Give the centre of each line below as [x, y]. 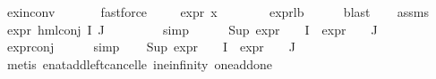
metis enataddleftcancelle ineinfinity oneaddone [140, 63]
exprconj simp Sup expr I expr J [151, 47]
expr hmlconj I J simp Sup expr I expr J [192, 29]
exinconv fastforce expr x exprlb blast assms [218, 12]
